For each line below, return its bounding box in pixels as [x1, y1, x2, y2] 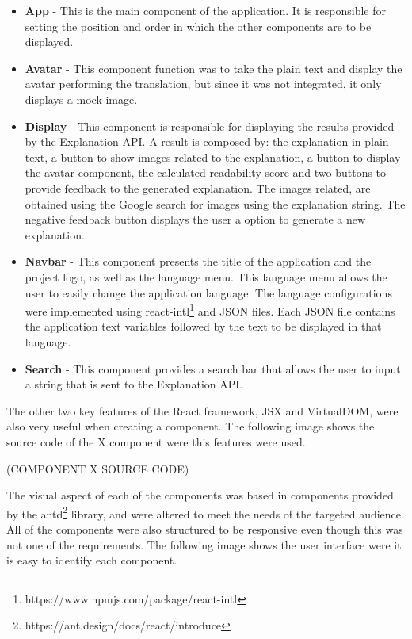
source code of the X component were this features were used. [6, 433, 306, 450]
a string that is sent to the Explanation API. [25, 376, 243, 392]
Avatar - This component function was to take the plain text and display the [25, 59, 402, 76]
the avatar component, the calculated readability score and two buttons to [25, 164, 387, 181]
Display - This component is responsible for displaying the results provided [25, 117, 395, 134]
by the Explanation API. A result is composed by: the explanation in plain [25, 133, 389, 150]
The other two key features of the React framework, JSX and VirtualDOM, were [6, 402, 399, 419]
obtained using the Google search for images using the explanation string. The [25, 195, 406, 212]
